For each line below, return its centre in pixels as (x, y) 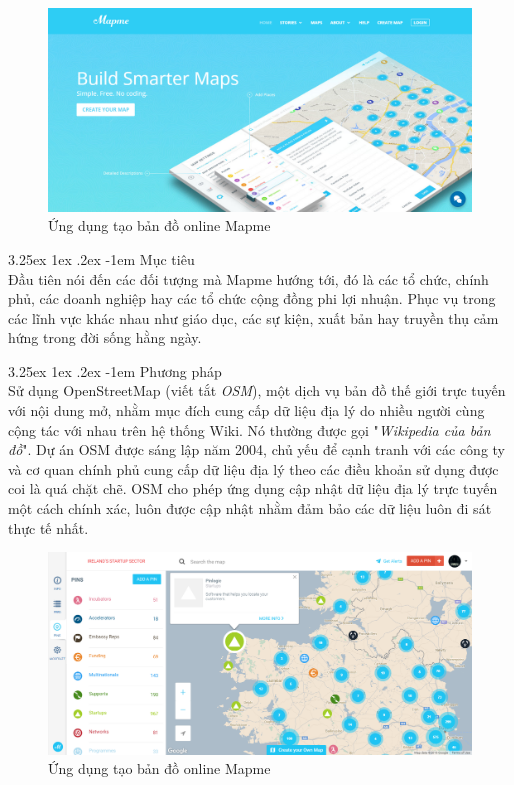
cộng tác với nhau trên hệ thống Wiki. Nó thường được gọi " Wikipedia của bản (249, 429)
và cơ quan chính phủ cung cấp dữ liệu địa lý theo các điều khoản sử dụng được (253, 468)
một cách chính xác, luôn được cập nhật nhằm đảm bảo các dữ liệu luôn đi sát (250, 508)
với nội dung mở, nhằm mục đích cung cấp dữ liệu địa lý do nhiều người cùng (246, 410)
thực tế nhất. (48, 527)
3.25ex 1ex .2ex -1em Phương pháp (115, 370)
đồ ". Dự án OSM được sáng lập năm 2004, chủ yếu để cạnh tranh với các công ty (257, 449)
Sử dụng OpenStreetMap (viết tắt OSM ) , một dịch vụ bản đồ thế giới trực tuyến (257, 390)
